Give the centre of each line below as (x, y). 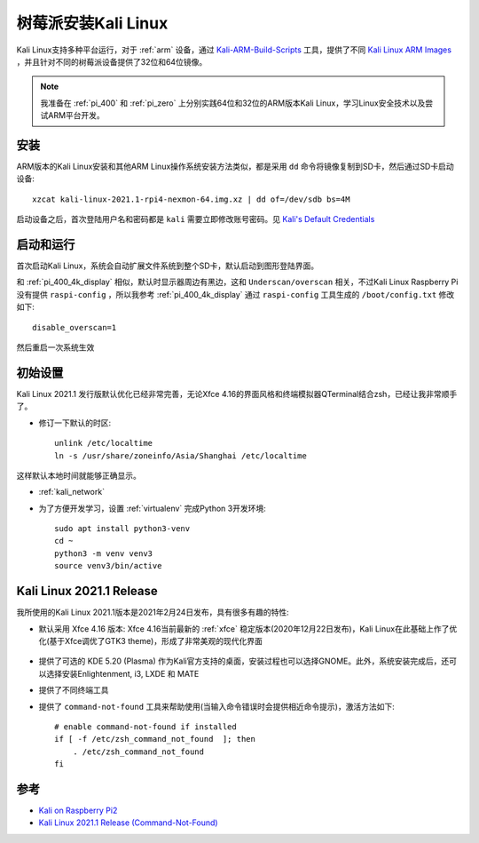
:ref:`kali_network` (72, 492)
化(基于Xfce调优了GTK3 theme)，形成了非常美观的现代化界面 (151, 640)
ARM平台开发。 (76, 115)
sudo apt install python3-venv (122, 529)
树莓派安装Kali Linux (92, 23)
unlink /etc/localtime (104, 443)
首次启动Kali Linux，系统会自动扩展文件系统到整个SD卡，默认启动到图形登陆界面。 (168, 266)
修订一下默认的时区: (75, 423)
